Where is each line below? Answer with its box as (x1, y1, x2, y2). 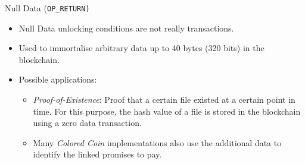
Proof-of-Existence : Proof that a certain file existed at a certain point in (33, 93, 295, 106)
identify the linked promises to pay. (33, 148, 162, 160)
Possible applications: (18, 73, 97, 86)
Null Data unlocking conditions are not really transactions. (18, 21, 234, 34)
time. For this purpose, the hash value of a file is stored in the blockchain (33, 105, 301, 117)
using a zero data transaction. (33, 116, 142, 129)
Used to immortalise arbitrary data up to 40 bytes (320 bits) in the (18, 42, 264, 54)
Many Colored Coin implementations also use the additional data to (33, 136, 282, 149)
